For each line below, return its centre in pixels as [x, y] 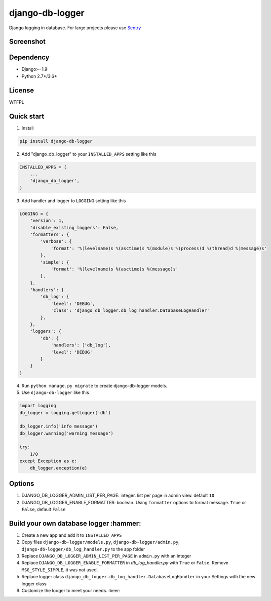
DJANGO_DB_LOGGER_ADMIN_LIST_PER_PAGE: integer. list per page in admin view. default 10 [118, 495]
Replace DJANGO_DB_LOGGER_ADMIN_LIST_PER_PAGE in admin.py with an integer [106, 556]
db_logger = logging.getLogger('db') [65, 412]
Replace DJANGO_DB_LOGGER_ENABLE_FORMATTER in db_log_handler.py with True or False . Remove [125, 563]
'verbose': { [56, 241]
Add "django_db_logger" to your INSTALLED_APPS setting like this [89, 154]
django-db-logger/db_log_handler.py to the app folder [83, 549]
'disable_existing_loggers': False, [74, 228]
